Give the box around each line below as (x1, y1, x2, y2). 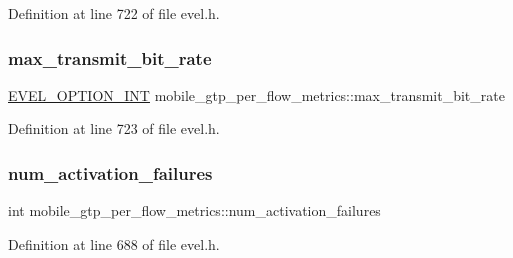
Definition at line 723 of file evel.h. (8, 118, 220, 139)
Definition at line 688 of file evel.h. (8, 233, 220, 254)
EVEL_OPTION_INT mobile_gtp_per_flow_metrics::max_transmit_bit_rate (8, 84, 505, 105)
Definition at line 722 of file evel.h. (8, 3, 220, 23)
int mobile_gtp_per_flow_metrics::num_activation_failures (8, 200, 381, 221)
